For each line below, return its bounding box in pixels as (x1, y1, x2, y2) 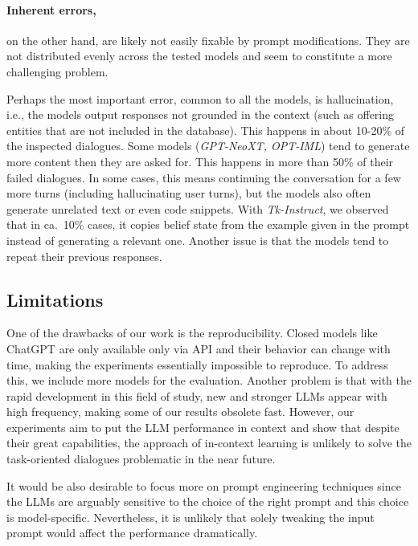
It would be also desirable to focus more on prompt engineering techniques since (6, 477, 401, 494)
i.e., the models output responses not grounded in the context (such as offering (6, 106, 395, 123)
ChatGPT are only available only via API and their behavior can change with (6, 340, 391, 357)
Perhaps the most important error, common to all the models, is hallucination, (6, 90, 394, 107)
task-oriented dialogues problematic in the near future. (6, 450, 276, 467)
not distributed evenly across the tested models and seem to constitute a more (6, 47, 392, 64)
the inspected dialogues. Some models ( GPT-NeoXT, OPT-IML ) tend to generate (6, 137, 410, 154)
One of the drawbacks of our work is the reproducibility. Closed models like (6, 324, 378, 341)
